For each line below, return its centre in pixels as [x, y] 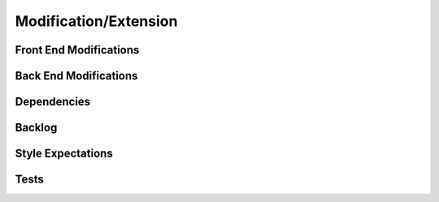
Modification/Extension [96, 21]
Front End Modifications [77, 50]
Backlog [36, 128]
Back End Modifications [76, 76]
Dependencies [53, 102]
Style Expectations [64, 154]
